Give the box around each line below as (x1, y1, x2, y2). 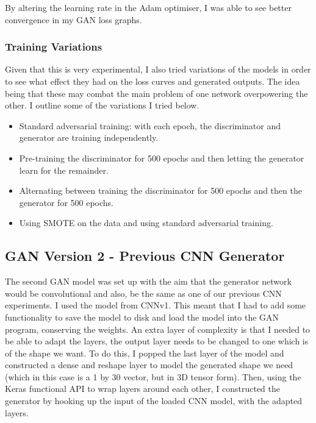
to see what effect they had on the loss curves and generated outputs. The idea (5, 75, 300, 87)
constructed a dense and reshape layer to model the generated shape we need (5, 358, 293, 371)
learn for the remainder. (19, 163, 109, 176)
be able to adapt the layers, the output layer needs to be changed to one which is (5, 335, 309, 347)
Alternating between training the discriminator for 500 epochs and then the (19, 184, 302, 197)
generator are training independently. (19, 131, 159, 144)
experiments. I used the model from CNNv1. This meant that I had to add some (5, 299, 306, 311)
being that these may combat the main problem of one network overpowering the (5, 87, 308, 99)
